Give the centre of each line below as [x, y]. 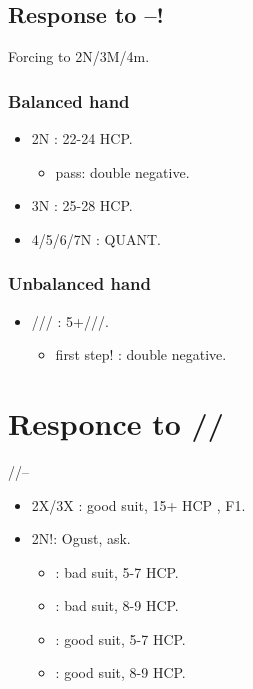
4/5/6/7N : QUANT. [96, 238]
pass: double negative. [122, 171]
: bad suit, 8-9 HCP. [117, 605]
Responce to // [116, 422]
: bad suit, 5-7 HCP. [117, 571]
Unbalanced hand [80, 283]
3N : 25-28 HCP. [82, 205]
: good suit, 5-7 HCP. [120, 638]
